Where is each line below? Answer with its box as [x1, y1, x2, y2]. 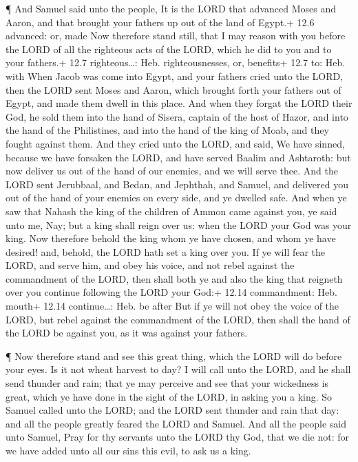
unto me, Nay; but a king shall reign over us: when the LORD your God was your [6, 217, 352, 232]
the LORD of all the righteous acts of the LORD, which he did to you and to [6, 41, 332, 56]
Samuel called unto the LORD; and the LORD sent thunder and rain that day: [6, 403, 339, 417]
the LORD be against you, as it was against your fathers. [6, 325, 248, 340]
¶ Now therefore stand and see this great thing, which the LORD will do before [6, 348, 342, 363]
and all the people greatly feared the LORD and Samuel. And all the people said [6, 416, 347, 430]
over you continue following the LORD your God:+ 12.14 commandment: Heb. [6, 285, 337, 299]
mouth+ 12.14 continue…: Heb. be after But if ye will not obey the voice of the [6, 299, 339, 313]
